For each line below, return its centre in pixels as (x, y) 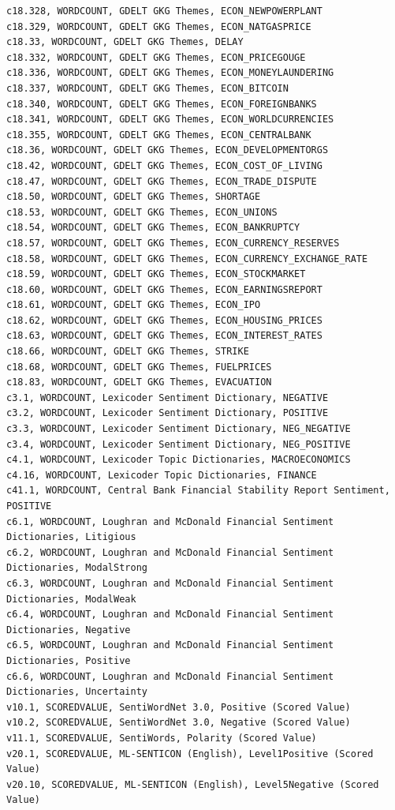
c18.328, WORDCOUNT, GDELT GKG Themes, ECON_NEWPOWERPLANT (164, 11)
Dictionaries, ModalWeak (71, 599)
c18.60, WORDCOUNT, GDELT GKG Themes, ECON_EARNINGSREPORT (164, 289)
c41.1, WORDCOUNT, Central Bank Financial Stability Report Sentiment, (198, 491)
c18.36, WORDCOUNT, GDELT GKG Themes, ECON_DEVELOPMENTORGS (168, 150)
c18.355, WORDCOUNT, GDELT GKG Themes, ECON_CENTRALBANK (159, 135)
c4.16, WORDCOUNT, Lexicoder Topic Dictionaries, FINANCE (162, 475)
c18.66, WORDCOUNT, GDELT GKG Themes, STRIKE (128, 352)
